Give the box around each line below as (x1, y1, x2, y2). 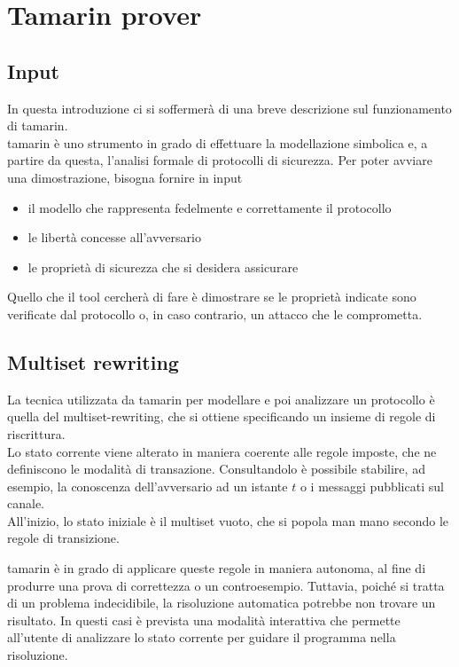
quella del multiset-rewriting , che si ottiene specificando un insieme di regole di (7, 407, 436, 426)
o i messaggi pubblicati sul (300, 476, 444, 495)
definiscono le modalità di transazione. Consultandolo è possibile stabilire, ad (7, 459, 425, 478)
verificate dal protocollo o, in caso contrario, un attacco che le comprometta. (7, 304, 423, 323)
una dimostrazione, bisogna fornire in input (7, 168, 243, 186)
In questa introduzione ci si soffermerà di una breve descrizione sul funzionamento (7, 98, 452, 117)
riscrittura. (7, 424, 66, 443)
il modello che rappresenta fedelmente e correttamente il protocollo (27, 198, 392, 216)
